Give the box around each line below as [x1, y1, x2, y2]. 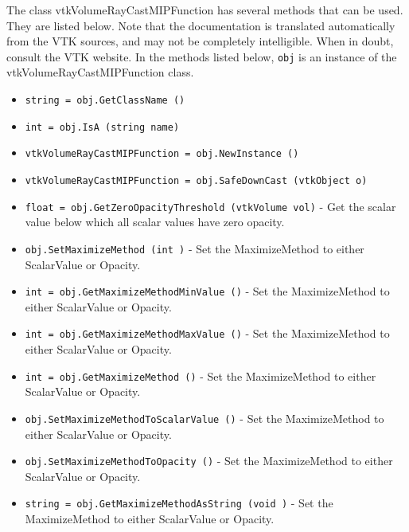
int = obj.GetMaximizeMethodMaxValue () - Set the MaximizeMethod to [25, 325, 390, 342]
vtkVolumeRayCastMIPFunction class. [6, 64, 194, 80]
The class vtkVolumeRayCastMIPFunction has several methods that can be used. [6, 2, 403, 18]
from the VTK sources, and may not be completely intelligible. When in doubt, [6, 33, 394, 49]
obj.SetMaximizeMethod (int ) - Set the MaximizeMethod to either [25, 240, 364, 256]
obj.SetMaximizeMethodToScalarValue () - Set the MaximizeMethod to [25, 409, 384, 426]
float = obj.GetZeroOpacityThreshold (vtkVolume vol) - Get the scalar [25, 198, 396, 214]
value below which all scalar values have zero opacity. [25, 213, 285, 230]
